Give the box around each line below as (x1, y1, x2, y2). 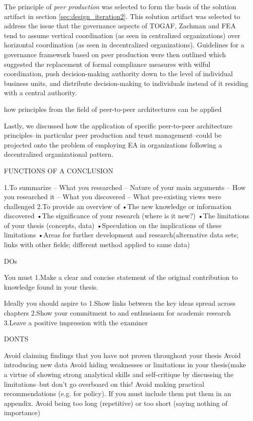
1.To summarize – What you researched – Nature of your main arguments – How (4, 182, 246, 192)
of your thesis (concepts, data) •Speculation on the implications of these (4, 220, 222, 230)
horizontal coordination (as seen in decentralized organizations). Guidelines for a (4, 40, 244, 50)
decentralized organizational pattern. (4, 149, 114, 159)
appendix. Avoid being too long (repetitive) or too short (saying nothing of (4, 398, 228, 408)
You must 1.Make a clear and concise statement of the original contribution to (4, 272, 238, 282)
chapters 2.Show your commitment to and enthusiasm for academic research (4, 308, 231, 318)
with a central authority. (4, 87, 77, 98)
